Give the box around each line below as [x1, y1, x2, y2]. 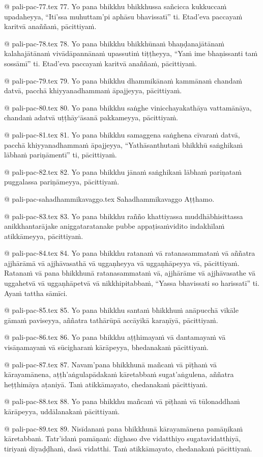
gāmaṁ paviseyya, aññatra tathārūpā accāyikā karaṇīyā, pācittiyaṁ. [4, 314, 218, 325]
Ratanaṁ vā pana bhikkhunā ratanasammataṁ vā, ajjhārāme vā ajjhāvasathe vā [4, 267, 255, 278]
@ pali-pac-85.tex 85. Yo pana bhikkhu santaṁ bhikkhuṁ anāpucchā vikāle [4, 305, 239, 315]
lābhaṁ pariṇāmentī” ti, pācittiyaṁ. [4, 149, 117, 160]
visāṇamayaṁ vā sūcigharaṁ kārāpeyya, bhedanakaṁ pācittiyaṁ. [4, 342, 209, 353]
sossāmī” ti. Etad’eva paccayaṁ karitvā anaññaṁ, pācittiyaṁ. [4, 58, 197, 68]
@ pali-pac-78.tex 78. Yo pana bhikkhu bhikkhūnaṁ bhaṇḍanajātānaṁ [4, 38, 224, 48]
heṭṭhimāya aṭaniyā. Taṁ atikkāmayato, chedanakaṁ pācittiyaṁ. [4, 379, 208, 389]
